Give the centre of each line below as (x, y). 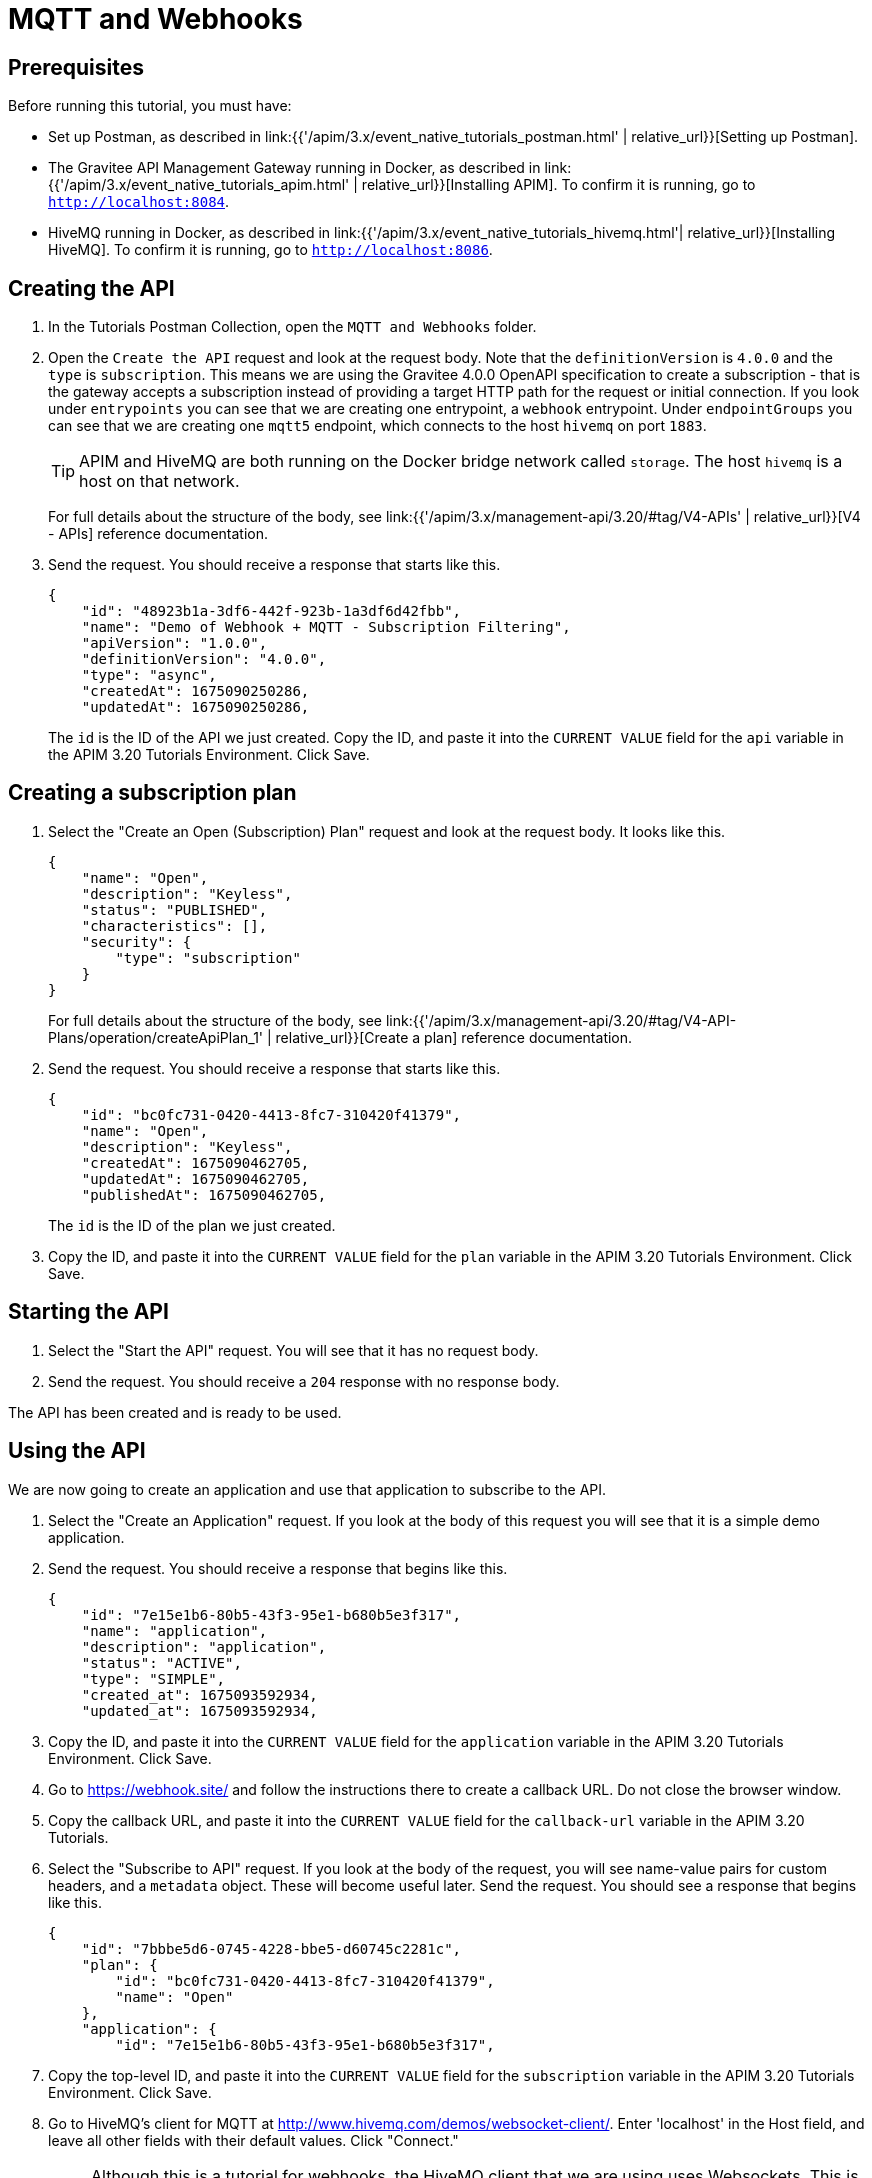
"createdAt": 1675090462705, (195, 1162)
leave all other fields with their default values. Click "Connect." (253, 2140)
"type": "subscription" (208, 957)
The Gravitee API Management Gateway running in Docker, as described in (294, 168)
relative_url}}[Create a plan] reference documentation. (454, 1037)
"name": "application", (174, 1630)
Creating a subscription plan (152, 793)
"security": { (136, 941)
